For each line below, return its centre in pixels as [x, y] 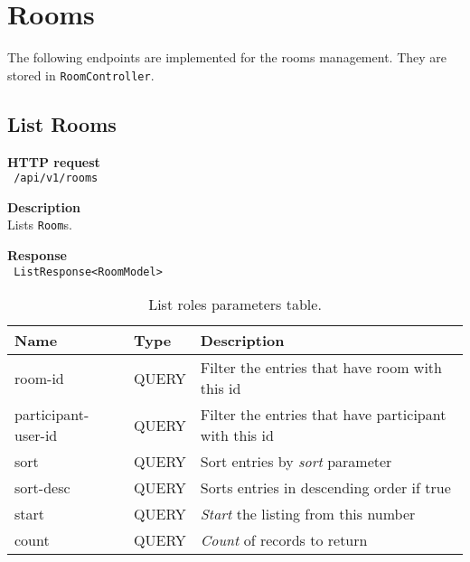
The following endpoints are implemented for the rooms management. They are [227, 57]
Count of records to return [284, 540]
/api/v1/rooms [56, 178]
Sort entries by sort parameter [296, 462]
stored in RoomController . [81, 75]
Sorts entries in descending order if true [325, 488]
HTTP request [54, 161]
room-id [39, 378]
